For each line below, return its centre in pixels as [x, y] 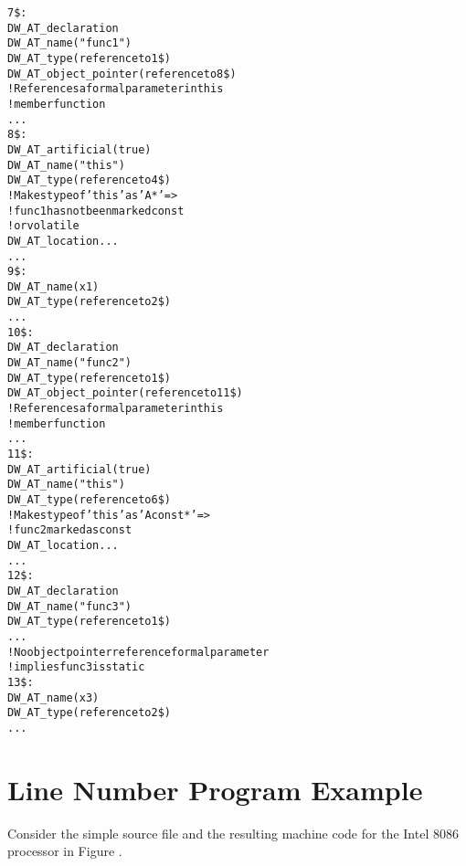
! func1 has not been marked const [96, 211]
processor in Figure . [65, 851]
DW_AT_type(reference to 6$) [89, 500]
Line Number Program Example [215, 789]
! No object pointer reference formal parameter [138, 652]
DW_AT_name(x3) [53, 697]
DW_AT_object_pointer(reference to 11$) [125, 393]
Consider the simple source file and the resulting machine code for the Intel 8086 [233, 833]
